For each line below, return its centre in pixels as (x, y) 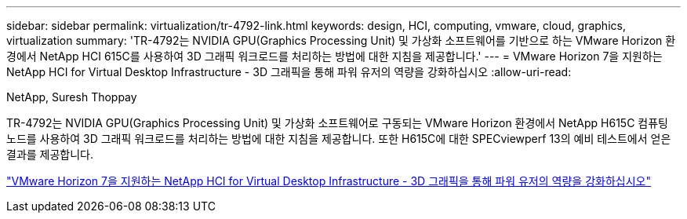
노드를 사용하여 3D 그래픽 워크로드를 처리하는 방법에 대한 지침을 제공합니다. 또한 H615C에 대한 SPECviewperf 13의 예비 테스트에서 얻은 (339, 139)
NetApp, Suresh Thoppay (72, 97)
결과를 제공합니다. (50, 154)
